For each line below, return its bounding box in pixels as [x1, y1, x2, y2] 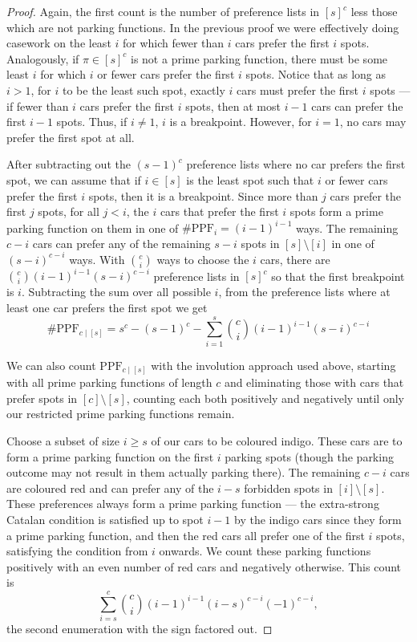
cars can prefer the [311, 97, 403, 114]
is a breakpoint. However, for [169, 113, 312, 130]
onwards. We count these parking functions [159, 542, 371, 559]
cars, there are [260, 250, 330, 267]
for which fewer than [123, 35, 225, 51]
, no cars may [339, 113, 407, 130]
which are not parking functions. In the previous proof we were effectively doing [6, 18, 399, 35]
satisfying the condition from [6, 542, 148, 559]
